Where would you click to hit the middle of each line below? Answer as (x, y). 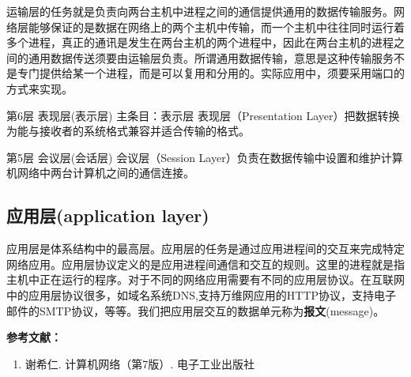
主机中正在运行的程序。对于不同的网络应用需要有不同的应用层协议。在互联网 (205, 279)
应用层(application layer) (108, 215)
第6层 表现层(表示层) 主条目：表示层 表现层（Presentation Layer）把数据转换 (203, 115)
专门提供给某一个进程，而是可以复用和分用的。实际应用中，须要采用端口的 (211, 73)
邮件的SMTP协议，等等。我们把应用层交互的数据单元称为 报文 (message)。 (196, 310)
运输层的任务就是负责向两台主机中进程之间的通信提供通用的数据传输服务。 (200, 11)
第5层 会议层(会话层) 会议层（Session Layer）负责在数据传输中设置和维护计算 (205, 157)
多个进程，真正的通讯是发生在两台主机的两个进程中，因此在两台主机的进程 (200, 42)
